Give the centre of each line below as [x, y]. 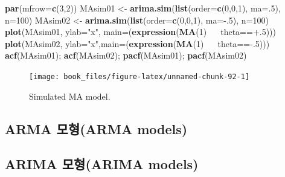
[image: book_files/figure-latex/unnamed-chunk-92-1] [139, 76]
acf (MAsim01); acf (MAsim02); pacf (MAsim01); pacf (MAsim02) [126, 55]
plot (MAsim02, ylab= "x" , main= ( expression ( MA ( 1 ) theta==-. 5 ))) [137, 43]
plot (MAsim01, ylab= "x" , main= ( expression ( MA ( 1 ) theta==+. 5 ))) [141, 32]
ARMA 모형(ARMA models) [96, 128]
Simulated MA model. [70, 96]
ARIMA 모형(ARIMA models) [102, 164]
